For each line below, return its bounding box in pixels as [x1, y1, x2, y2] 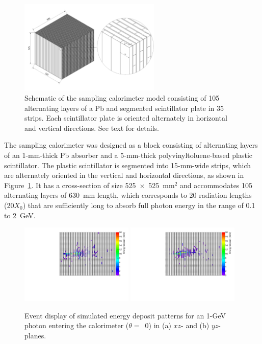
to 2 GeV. [4, 210, 36, 220]
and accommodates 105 [180, 179, 253, 190]
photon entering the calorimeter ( [24, 320, 129, 331]
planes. [24, 330, 46, 340]
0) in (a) [145, 320, 171, 331]
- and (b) [181, 320, 209, 331]
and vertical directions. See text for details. [24, 122, 159, 133]
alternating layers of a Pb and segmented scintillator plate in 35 [24, 102, 224, 113]
